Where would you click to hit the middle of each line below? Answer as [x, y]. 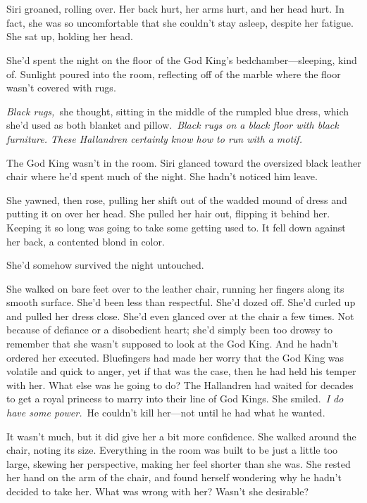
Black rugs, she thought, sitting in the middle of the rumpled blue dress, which [178, 111]
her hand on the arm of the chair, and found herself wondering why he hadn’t [174, 477]
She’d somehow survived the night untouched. [105, 265]
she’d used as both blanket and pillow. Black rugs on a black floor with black [173, 125]
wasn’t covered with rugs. [61, 88]
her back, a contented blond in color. [86, 241]
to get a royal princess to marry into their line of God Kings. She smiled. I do [175, 399]
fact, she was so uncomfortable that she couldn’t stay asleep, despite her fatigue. [180, 22]
